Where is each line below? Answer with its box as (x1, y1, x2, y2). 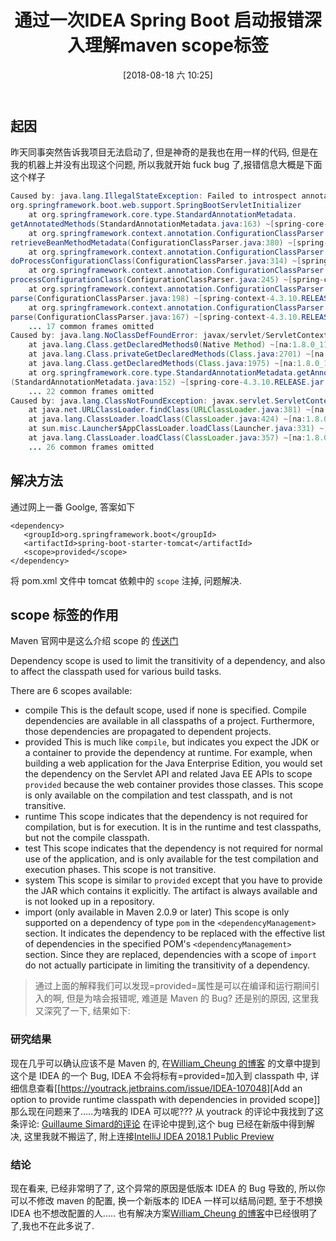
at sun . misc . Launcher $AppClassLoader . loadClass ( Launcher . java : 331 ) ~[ (28, 424, 329, 434)
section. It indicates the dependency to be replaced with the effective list (24, 927, 326, 940)
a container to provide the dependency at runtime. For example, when (24, 747, 313, 759)
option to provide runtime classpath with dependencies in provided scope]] (10, 1093, 321, 1105)
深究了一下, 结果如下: (43, 1005, 131, 1017)
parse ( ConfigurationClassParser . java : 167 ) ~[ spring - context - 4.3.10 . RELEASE (10, 312, 333, 322)
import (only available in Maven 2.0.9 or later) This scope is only (24, 906, 290, 918)
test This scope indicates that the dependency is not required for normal (24, 842, 323, 855)
